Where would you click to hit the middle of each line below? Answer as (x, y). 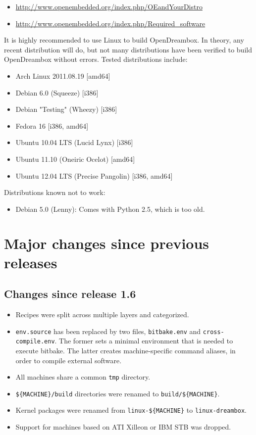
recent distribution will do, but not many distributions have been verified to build (128, 49)
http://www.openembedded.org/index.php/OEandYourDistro (109, 6)
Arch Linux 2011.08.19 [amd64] (63, 75)
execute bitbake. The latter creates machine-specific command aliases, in (126, 350)
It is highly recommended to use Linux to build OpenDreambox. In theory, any (124, 40)
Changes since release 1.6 (70, 294)
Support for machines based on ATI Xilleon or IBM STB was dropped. (123, 427)
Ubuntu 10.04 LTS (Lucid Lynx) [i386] (74, 142)
